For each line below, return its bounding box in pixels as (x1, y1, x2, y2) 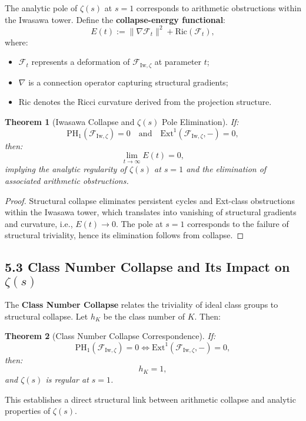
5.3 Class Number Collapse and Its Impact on (5, 258, 290, 276)
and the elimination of (186, 163, 267, 175)
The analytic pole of (5, 2, 78, 14)
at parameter (154, 55, 202, 68)
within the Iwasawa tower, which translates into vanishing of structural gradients (5, 206, 297, 218)
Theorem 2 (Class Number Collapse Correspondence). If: (5, 330, 216, 342)
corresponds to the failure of (187, 217, 289, 229)
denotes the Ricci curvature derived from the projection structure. (33, 96, 272, 108)
